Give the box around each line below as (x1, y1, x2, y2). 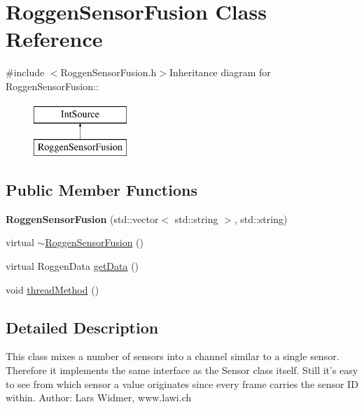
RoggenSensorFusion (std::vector (6, 211, 159, 226)
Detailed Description (6, 316, 159, 338)
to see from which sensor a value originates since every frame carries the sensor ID (6, 376, 358, 391)
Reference (6, 24, 103, 53)
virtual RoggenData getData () (6, 259, 139, 273)
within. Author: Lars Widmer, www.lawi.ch (6, 390, 192, 405)
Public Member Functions (6, 179, 197, 201)
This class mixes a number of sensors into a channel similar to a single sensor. (6, 349, 339, 364)
